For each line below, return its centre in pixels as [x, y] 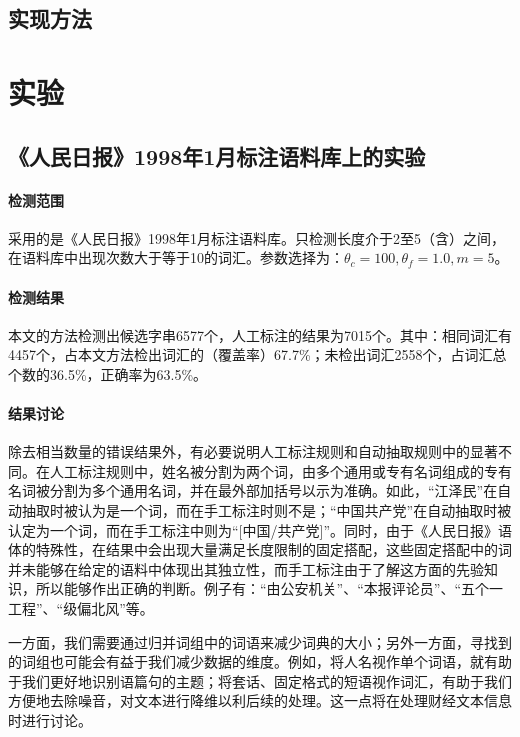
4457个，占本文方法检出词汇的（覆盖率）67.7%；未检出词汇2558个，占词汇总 [257, 354]
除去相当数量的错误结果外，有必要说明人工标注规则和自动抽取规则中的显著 [253, 451]
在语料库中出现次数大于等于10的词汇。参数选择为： [176, 257]
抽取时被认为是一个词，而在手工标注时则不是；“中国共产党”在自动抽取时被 [266, 510]
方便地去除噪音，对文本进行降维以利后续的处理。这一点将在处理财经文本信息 [260, 700]
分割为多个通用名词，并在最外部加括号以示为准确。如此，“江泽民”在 [273, 490]
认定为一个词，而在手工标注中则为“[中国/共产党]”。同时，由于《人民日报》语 [260, 529]
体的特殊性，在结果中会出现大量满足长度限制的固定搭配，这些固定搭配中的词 [260, 549]
